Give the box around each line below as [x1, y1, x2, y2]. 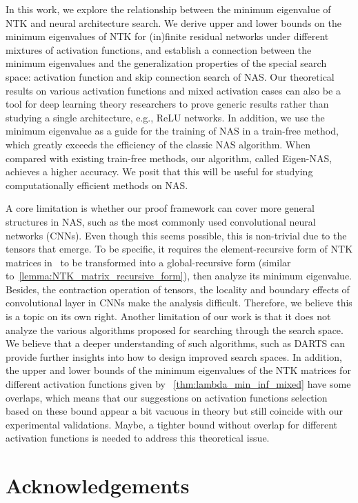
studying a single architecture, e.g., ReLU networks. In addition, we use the [6, 110, 325, 124]
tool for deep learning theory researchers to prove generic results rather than [6, 97, 329, 111]
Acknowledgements [6, 471, 190, 500]
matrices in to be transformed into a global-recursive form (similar [6, 255, 291, 269]
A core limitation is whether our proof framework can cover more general [6, 201, 315, 215]
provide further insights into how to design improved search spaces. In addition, [6, 349, 342, 364]
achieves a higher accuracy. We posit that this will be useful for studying [6, 164, 313, 179]
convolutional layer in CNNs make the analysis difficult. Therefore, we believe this [6, 295, 352, 310]
